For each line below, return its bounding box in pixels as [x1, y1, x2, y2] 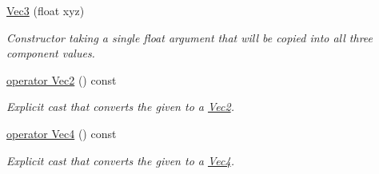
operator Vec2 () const [6, 71, 117, 88]
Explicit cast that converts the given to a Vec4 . [6, 152, 234, 168]
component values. [6, 45, 95, 61]
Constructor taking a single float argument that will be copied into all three [6, 29, 373, 45]
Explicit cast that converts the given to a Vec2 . [6, 98, 234, 115]
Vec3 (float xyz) [6, 2, 85, 18]
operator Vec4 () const [6, 125, 117, 141]
